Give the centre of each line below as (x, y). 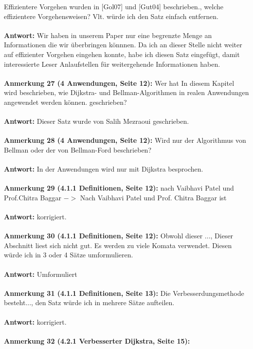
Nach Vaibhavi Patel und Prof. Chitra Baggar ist (153, 197)
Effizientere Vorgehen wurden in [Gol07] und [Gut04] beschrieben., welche (114, 6)
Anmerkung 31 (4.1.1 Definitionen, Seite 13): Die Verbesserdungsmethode (124, 293)
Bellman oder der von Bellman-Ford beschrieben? (78, 149)
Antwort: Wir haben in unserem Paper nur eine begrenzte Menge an (108, 35)
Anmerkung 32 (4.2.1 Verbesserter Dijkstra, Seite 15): (97, 340)
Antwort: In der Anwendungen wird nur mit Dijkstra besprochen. (104, 169)
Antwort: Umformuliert (41, 274)
